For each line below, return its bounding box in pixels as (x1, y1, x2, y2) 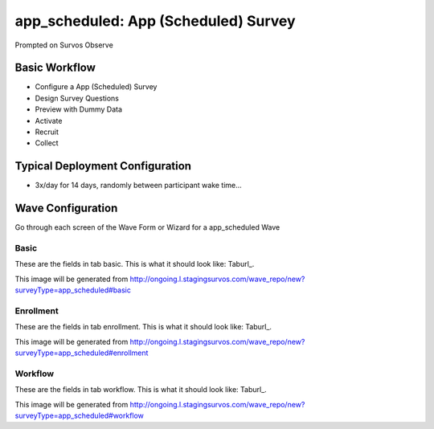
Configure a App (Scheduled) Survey (35, 82, 158, 92)
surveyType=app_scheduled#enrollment (14, 348, 149, 357)
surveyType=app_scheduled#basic (14, 285, 132, 295)
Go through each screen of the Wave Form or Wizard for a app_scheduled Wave (14, 223, 280, 232)
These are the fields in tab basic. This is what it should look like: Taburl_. (14, 259, 255, 269)
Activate (35, 116, 63, 125)
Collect (35, 138, 59, 148)
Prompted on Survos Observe (14, 40, 114, 50)
